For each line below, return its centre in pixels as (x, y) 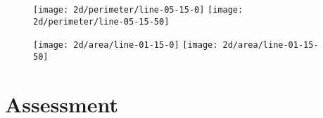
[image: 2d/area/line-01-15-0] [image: (126, 45)
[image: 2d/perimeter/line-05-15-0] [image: (138, 10)
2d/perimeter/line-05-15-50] (101, 21)
